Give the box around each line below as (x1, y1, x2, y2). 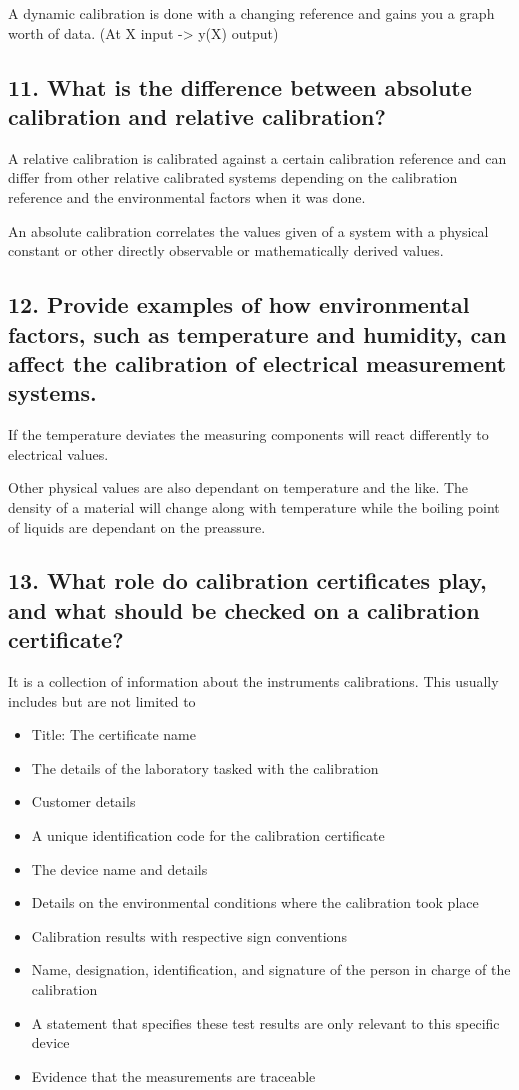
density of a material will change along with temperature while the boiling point (8, 496, 500, 517)
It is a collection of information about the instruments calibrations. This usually (8, 671, 499, 692)
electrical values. (8, 443, 109, 464)
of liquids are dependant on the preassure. (8, 516, 266, 537)
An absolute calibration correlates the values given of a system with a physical (8, 220, 489, 241)
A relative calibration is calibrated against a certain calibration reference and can (8, 147, 507, 168)
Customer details (31, 791, 136, 812)
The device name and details (31, 858, 208, 879)
